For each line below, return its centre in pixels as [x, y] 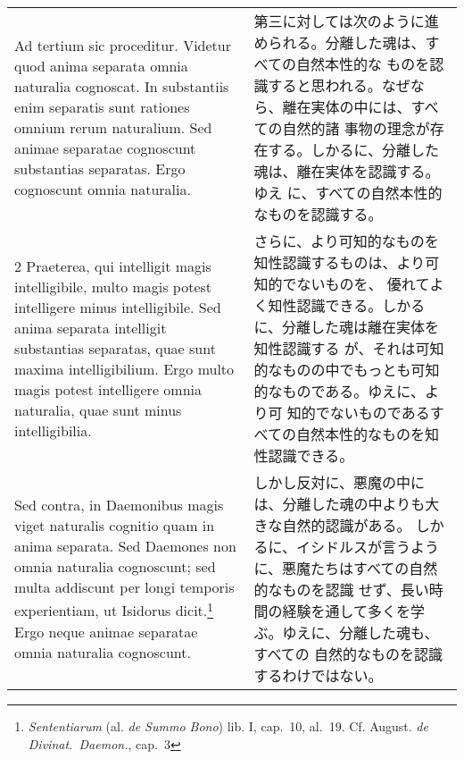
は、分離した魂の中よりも [340, 504]
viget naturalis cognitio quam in [115, 526]
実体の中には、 [361, 107]
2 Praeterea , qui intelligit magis [113, 266]
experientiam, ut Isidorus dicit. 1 [114, 609]
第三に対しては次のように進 [346, 21]
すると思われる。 [325, 85]
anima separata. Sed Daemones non [125, 546]
